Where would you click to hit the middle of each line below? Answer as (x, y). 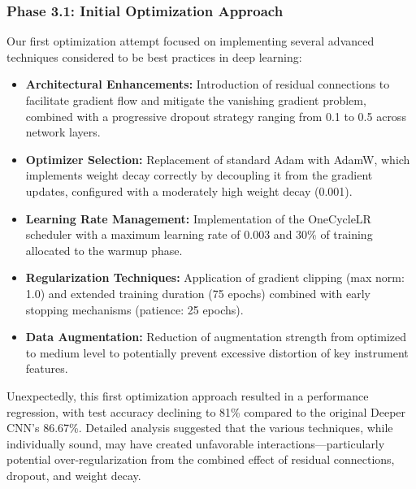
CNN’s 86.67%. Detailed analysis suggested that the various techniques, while (200, 428)
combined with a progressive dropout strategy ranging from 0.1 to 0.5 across (216, 116)
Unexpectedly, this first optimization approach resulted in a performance (188, 395)
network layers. (63, 132)
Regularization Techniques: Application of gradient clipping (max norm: (215, 277)
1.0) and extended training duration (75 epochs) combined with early (198, 293)
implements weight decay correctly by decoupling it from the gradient (199, 175)
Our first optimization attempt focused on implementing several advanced (191, 41)
